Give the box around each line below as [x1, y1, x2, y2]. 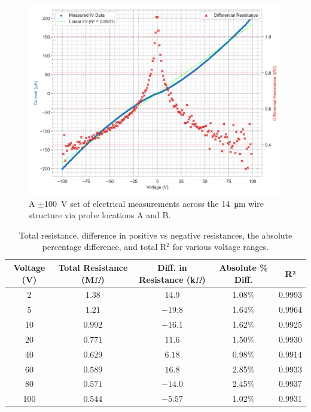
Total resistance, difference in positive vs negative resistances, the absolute [19, 228, 292, 241]
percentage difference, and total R [42, 240, 167, 253]
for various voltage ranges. [172, 240, 269, 253]
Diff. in [157, 261, 187, 273]
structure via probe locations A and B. [29, 209, 171, 221]
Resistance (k [139, 273, 196, 285]
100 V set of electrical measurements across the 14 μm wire [44, 197, 264, 209]
